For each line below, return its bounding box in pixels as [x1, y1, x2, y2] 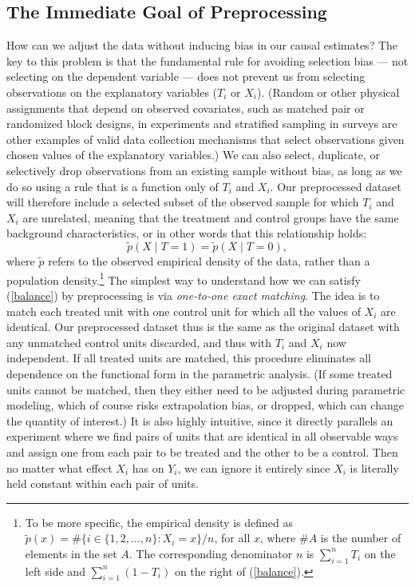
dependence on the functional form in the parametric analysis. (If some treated [6, 365, 393, 381]
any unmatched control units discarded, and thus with [6, 333, 272, 350]
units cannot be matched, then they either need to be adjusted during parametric [6, 381, 405, 397]
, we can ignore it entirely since [177, 459, 330, 476]
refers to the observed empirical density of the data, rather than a [48, 253, 370, 270]
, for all [214, 529, 251, 546]
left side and [25, 562, 85, 579]
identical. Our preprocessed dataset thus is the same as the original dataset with [6, 318, 400, 335]
